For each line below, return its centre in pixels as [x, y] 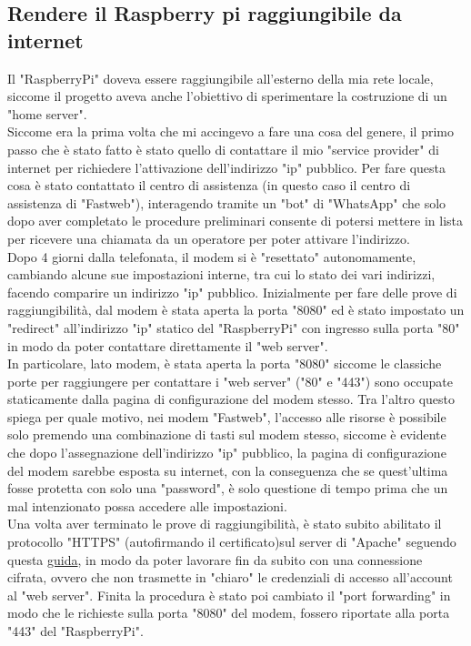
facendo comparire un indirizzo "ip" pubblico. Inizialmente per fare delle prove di [232, 292]
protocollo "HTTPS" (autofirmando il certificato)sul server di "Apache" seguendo [232, 542]
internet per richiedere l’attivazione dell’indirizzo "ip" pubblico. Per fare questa [227, 167]
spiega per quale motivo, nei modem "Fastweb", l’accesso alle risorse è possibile [227, 416]
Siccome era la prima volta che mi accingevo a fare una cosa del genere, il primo [230, 131]
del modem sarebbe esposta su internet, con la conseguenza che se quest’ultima [228, 470]
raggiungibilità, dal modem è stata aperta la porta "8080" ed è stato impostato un [236, 310]
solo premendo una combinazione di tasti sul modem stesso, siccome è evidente [227, 434]
